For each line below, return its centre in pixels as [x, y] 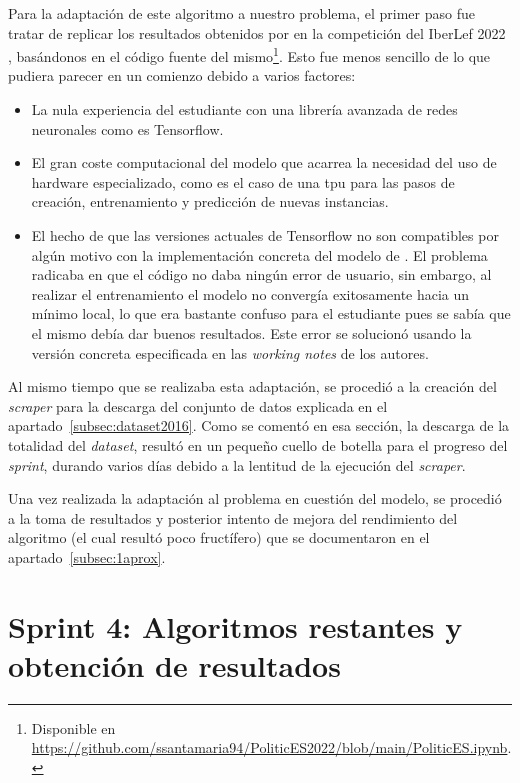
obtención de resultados [174, 664]
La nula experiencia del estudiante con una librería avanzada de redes [244, 109]
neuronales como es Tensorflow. [127, 128]
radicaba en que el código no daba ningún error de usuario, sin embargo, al [261, 274]
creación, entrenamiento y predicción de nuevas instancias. [210, 201]
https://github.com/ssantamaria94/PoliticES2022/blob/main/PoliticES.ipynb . [271, 747]
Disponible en [73, 727]
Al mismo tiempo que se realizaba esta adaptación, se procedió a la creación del [252, 386]
